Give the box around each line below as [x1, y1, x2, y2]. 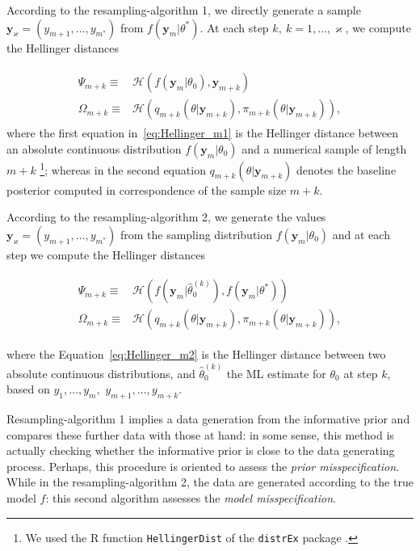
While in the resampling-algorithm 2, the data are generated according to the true [6, 473, 414, 490]
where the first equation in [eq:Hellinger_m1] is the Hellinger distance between [6, 124, 398, 141]
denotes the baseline [296, 161, 397, 178]
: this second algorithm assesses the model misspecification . [45, 490, 336, 507]
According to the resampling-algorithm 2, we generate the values [6, 208, 326, 225]
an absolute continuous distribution [6, 140, 182, 157]
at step [343, 364, 378, 381]
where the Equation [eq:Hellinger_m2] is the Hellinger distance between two [6, 346, 386, 363]
